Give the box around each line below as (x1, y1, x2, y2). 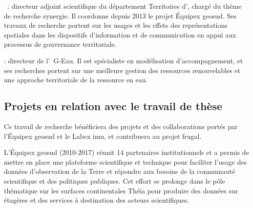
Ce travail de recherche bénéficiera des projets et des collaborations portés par (4, 121, 238, 131)
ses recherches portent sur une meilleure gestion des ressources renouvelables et (4, 65, 240, 75)
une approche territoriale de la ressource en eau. (4, 75, 148, 85)
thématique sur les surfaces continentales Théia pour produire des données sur (4, 185, 238, 195)
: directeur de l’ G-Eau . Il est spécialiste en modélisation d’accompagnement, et (4, 55, 243, 65)
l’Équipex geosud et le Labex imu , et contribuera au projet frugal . (4, 131, 202, 141)
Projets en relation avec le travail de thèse (4, 98, 223, 113)
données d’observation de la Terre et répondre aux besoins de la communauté (4, 166, 235, 176)
